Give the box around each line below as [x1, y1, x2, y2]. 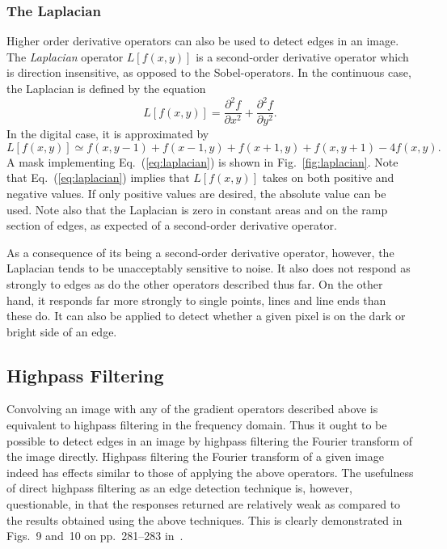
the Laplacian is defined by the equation [6, 80, 206, 96]
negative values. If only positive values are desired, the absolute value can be [6, 184, 386, 201]
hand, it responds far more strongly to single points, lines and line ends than [6, 291, 386, 308]
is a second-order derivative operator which [196, 48, 409, 65]
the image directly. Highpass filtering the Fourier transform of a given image [6, 448, 384, 465]
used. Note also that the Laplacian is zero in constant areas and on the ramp [6, 201, 388, 217]
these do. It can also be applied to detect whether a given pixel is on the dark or [6, 307, 406, 324]
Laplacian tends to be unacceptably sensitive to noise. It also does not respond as [6, 260, 411, 277]
